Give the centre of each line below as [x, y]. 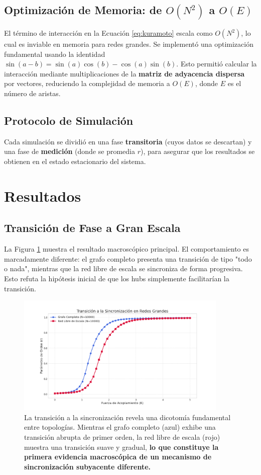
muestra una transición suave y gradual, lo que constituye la [121, 447]
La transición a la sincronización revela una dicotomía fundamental [127, 417]
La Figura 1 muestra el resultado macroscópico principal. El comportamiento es [127, 249]
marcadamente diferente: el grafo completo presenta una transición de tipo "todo [128, 258]
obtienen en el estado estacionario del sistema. [75, 161]
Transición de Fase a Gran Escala [92, 228]
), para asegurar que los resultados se [198, 151]
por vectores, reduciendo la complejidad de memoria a [87, 83]
